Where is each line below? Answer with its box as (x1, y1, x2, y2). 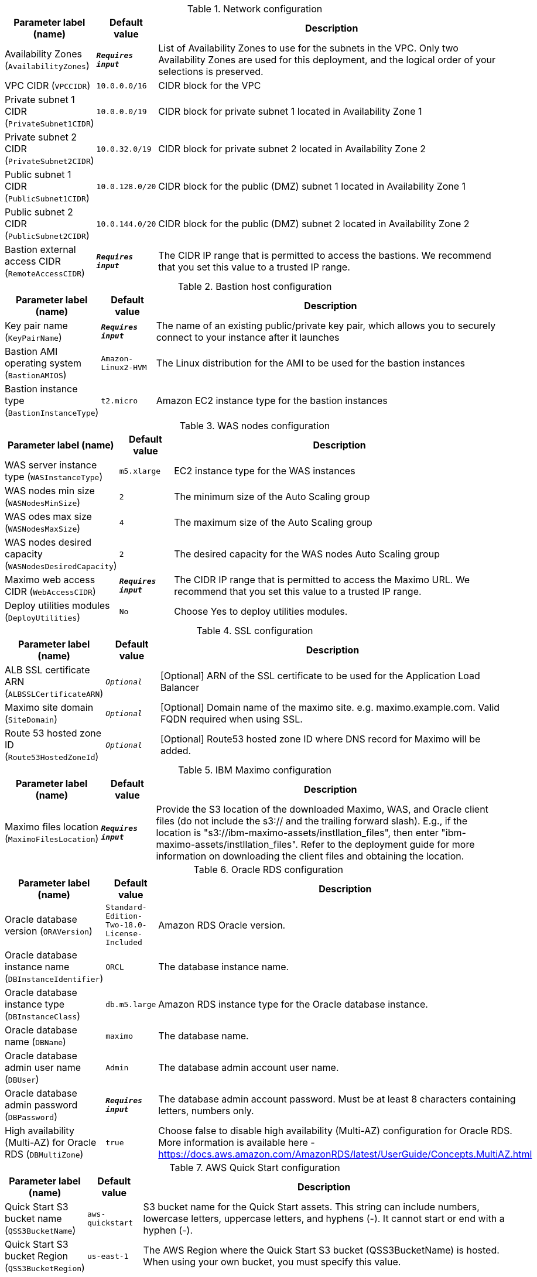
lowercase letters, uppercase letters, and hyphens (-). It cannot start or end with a (143, 1213, 505, 1224)
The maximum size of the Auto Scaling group (174, 516, 372, 528)
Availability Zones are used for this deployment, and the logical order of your (158, 54, 495, 66)
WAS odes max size (5, 511, 92, 522)
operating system (5, 357, 81, 369)
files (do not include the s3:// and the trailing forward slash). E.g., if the (156, 815, 468, 827)
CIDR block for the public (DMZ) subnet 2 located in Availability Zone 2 (158, 218, 470, 230)
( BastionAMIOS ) (5, 369, 67, 381)
